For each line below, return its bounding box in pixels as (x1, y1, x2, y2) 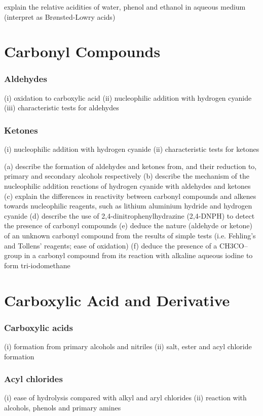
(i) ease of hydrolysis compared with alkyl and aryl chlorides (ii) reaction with (4, 392, 247, 403)
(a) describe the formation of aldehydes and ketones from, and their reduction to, (4, 160, 257, 171)
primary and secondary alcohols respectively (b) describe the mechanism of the (4, 171, 249, 181)
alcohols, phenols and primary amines (4, 402, 121, 412)
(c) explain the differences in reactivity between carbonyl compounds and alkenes (4, 190, 256, 201)
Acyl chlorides (4, 372, 63, 385)
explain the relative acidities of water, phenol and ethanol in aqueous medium (4, 2, 246, 12)
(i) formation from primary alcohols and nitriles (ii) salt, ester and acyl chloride (4, 341, 252, 351)
